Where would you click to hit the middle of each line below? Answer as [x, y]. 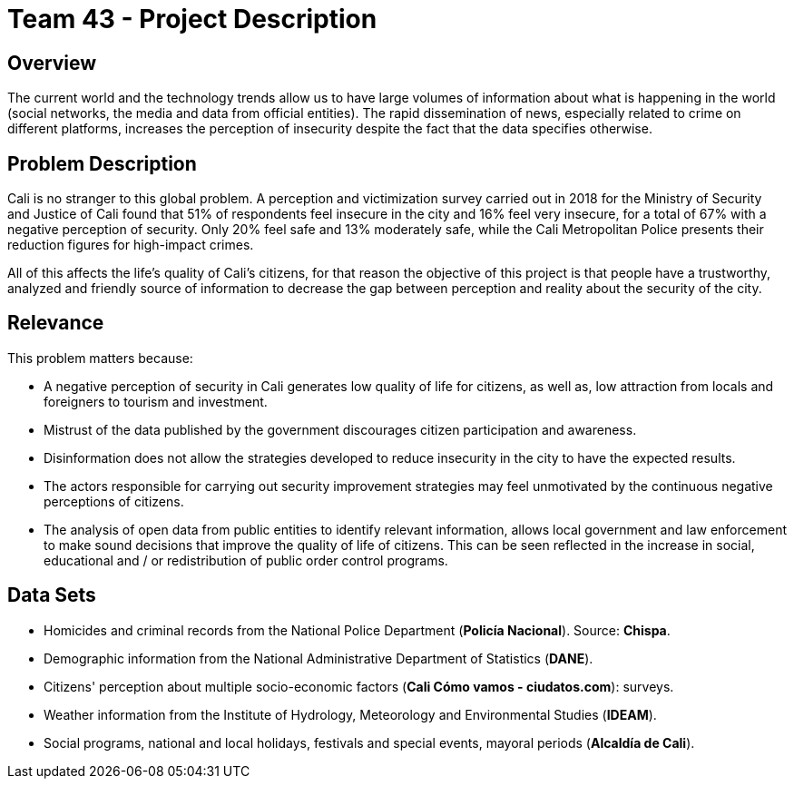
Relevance [56, 323]
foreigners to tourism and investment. [156, 401]
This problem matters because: [100, 358]
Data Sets [52, 595]
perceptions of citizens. [114, 501]
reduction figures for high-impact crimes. [131, 245]
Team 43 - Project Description [192, 19]
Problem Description [102, 163]
